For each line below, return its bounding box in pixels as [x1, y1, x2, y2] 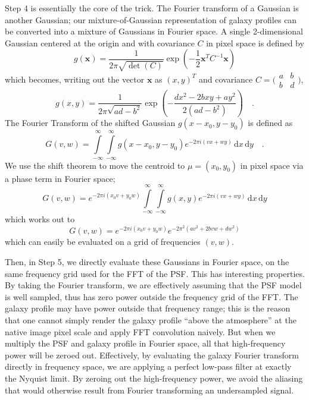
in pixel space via [240, 159, 304, 171]
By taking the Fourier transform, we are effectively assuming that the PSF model [5, 279, 302, 291]
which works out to [5, 213, 75, 225]
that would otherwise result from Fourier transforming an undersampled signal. [5, 383, 294, 396]
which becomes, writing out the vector [5, 73, 145, 85]
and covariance [199, 73, 253, 85]
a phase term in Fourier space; [5, 172, 116, 184]
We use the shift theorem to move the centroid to [5, 159, 185, 171]
